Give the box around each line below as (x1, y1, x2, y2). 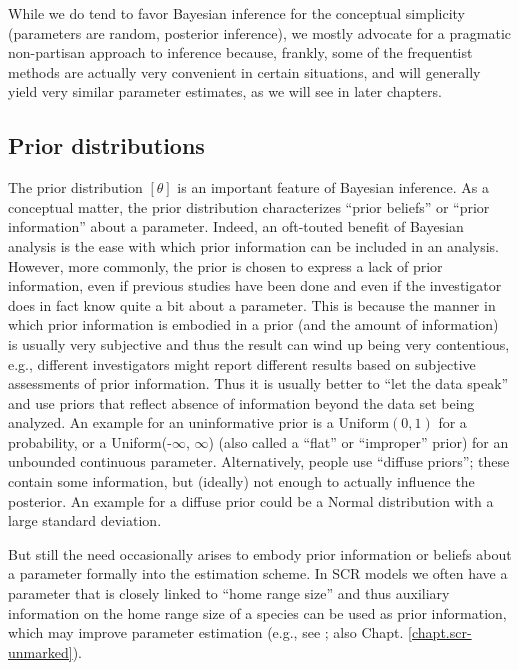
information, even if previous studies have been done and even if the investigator (8, 275, 502, 296)
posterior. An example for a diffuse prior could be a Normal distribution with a (8, 490, 494, 511)
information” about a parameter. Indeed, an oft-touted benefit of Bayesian (8, 216, 464, 237)
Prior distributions (8, 130, 205, 161)
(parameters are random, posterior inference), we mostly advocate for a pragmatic (8, 22, 512, 43)
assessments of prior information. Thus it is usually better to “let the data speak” (8, 373, 509, 394)
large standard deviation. (8, 510, 162, 531)
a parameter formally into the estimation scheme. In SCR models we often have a (8, 563, 508, 584)
